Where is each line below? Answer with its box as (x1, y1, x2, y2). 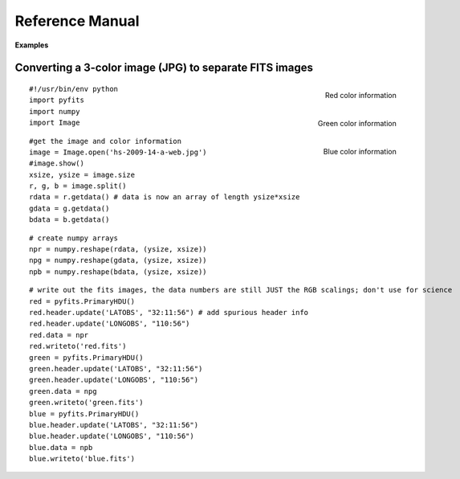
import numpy (29, 107, 80, 116)
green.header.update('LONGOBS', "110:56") (29, 375, 199, 385)
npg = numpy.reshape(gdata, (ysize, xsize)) (29, 256, 208, 265)
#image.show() (29, 159, 84, 168)
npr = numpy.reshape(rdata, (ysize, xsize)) (29, 245, 208, 254)
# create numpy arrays (29, 233, 119, 243)
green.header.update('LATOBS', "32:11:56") (29, 364, 203, 373)
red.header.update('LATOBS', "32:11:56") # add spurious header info (29, 308, 309, 317)
